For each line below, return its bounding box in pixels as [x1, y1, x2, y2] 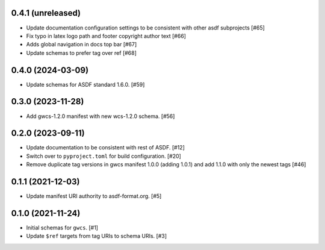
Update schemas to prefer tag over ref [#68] [26, 49, 137, 57]
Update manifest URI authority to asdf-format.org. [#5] [26, 193, 162, 200]
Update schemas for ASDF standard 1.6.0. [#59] [26, 81, 145, 88]
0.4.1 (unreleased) [11, 8, 81, 18]
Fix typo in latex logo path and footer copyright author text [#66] [26, 32, 187, 39]
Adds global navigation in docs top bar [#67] [26, 41, 137, 48]
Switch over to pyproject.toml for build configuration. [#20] [26, 152, 182, 160]
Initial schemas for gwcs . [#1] [26, 224, 99, 231]
